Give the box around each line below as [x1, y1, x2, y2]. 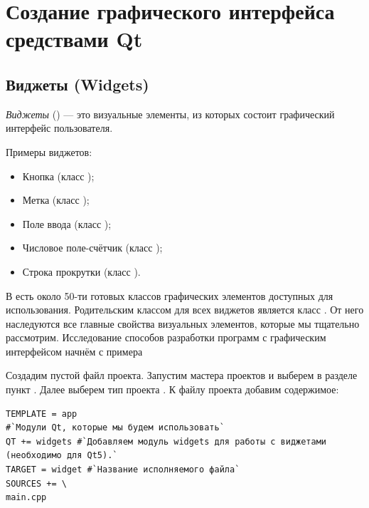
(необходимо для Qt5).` [6, 450, 118, 461]
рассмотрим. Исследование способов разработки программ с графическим [6, 330, 326, 345]
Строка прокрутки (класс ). [22, 264, 141, 279]
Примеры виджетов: [6, 144, 92, 159]
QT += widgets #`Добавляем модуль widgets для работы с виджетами [6, 436, 327, 447]
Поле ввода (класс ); [22, 216, 112, 231]
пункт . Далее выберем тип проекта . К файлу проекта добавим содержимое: [6, 382, 339, 397]
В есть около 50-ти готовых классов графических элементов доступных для [6, 288, 333, 303]
